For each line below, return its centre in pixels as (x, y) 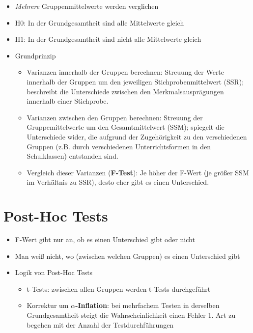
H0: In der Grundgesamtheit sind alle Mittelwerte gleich (99, 22)
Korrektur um (48, 305)
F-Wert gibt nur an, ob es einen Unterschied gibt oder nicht (105, 239)
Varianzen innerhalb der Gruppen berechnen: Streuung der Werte (126, 72)
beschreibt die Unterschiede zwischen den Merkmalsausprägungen (125, 91)
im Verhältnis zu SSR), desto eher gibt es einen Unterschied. (118, 182)
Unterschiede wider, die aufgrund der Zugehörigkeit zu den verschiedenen (137, 136)
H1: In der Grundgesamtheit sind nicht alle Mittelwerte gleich (108, 39)
